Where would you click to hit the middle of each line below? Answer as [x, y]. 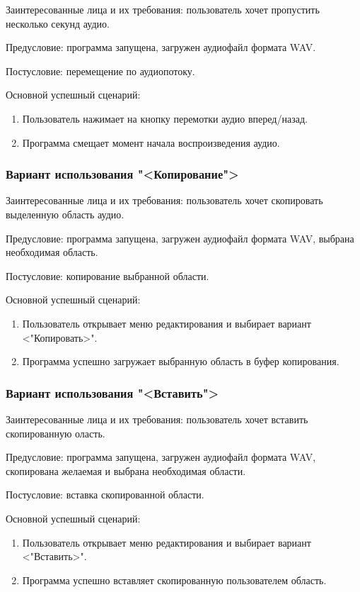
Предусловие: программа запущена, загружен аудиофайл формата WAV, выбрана [180, 238]
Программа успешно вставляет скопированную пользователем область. [174, 580]
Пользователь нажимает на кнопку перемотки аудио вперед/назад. [165, 118]
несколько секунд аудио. [58, 23]
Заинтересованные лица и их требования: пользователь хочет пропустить [163, 9]
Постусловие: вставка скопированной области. [105, 495]
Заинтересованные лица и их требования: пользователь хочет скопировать [164, 200]
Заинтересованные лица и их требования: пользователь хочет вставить [157, 419]
